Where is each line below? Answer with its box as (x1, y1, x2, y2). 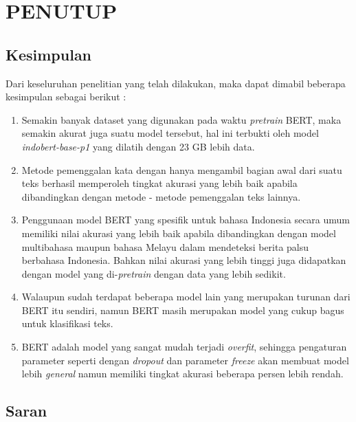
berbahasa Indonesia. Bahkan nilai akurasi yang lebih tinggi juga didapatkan (21, 253, 346, 267)
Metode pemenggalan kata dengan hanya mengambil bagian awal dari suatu (21, 162, 342, 177)
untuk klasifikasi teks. (21, 316, 113, 331)
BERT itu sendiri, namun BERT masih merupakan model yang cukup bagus (21, 302, 344, 317)
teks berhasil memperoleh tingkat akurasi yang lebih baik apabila (21, 176, 298, 190)
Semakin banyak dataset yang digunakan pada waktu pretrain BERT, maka (21, 112, 342, 126)
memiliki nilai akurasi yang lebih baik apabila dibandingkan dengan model (21, 225, 336, 240)
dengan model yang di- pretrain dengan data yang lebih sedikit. (21, 266, 286, 280)
